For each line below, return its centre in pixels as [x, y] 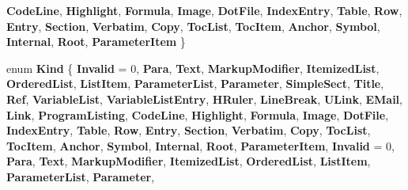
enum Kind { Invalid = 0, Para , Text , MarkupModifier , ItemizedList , [193, 68]
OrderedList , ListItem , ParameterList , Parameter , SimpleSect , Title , [195, 84]
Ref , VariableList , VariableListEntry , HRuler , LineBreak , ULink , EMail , [204, 99]
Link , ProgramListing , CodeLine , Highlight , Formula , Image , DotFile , [198, 114]
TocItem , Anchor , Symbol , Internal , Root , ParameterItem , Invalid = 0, [200, 145]
